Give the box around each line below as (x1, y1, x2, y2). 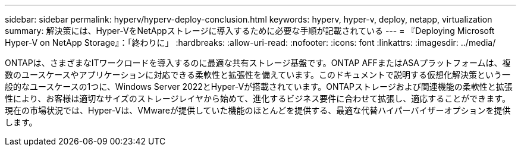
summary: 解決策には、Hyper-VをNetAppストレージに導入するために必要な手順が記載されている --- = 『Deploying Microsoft (5, 26, 495, 36)
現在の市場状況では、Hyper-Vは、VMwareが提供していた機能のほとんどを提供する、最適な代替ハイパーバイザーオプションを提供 (5, 105, 511, 115)
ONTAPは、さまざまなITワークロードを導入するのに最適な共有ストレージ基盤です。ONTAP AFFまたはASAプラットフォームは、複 (5, 58, 511, 68)
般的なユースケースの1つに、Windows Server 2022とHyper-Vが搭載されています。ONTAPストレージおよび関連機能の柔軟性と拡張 (5, 81, 513, 92)
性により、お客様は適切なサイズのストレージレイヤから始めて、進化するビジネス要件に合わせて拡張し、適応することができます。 (5, 93, 510, 103)
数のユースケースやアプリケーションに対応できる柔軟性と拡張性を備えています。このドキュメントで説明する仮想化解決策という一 (5, 70, 510, 80)
